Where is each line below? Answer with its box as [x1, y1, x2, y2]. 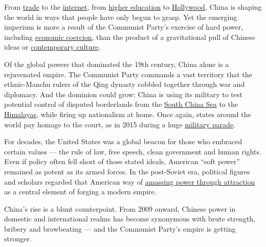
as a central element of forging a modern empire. [4, 186, 157, 197]
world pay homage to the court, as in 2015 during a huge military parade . [4, 119, 235, 129]
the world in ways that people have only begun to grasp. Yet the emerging [4, 11, 237, 22]
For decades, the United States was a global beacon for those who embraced [4, 136, 242, 147]
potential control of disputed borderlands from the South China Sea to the [4, 99, 238, 109]
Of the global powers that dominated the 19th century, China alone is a [4, 58, 229, 69]
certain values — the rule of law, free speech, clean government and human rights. [4, 146, 261, 156]
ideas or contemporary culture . [4, 41, 101, 52]
